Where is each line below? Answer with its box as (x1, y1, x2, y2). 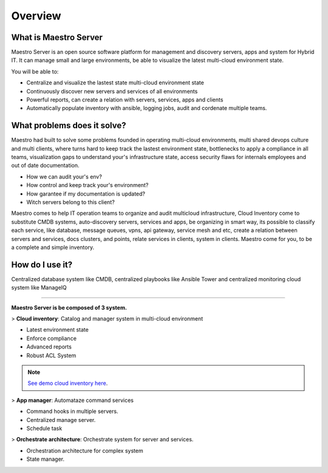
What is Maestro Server (11, 32, 103, 43)
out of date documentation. (11, 162, 80, 169)
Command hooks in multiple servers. (26, 407, 118, 415)
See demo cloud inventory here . (27, 379, 108, 387)
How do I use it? (11, 259, 73, 270)
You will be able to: (11, 67, 59, 75)
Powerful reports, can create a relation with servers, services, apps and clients (26, 96, 224, 103)
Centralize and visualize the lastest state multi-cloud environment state (26, 79, 205, 86)
